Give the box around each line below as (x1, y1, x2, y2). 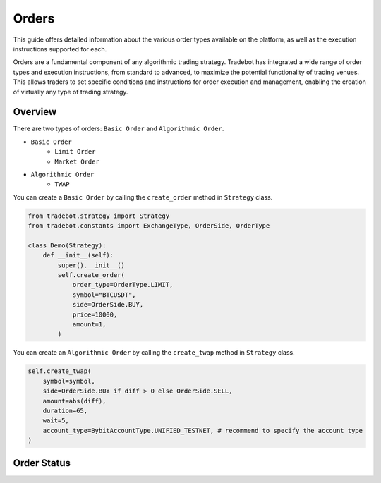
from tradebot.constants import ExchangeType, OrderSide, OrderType (28, 222, 270, 230)
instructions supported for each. (13, 44, 107, 53)
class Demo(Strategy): (28, 241, 107, 250)
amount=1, (72, 321, 107, 329)
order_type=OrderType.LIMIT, (72, 281, 174, 289)
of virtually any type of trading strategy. (13, 87, 128, 96)
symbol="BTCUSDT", (72, 291, 137, 299)
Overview (13, 106, 57, 118)
